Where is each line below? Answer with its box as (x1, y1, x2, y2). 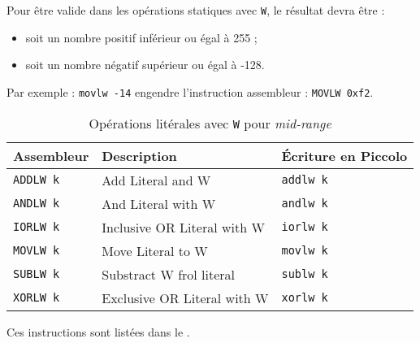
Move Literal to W (102, 241, 208, 260)
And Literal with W (102, 193, 216, 213)
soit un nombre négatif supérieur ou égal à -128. (25, 56, 265, 73)
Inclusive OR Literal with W (102, 217, 265, 237)
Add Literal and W (102, 170, 211, 189)
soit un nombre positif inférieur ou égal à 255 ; (25, 28, 258, 46)
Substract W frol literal (102, 264, 236, 284)
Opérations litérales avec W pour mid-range (89, 113, 331, 132)
